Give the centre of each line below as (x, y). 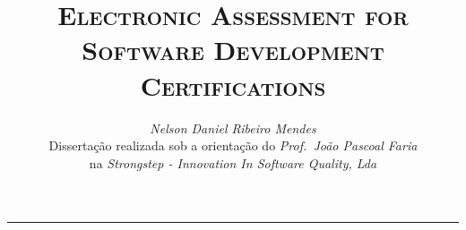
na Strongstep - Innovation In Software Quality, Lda (233, 162)
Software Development (233, 50)
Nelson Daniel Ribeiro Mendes (233, 128)
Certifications (233, 85)
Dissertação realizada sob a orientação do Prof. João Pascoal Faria (233, 145)
